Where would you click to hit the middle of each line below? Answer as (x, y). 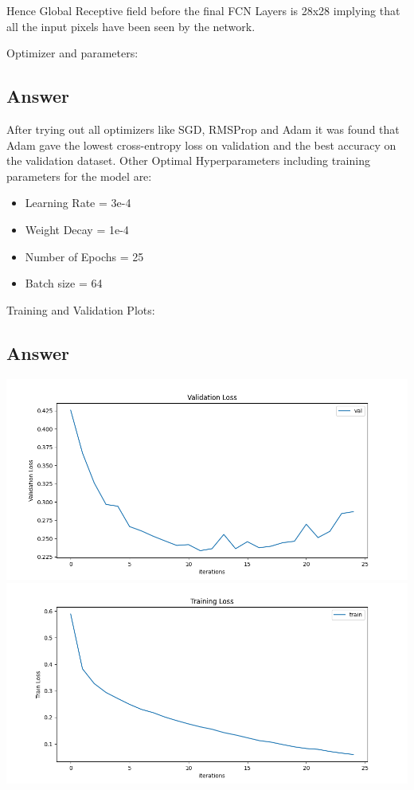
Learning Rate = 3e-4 (78, 203)
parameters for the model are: (79, 176)
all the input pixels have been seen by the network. (131, 26)
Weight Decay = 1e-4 (77, 229)
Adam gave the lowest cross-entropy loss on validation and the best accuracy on (201, 145)
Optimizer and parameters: (72, 53)
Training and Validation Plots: (81, 309)
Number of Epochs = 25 (84, 256)
